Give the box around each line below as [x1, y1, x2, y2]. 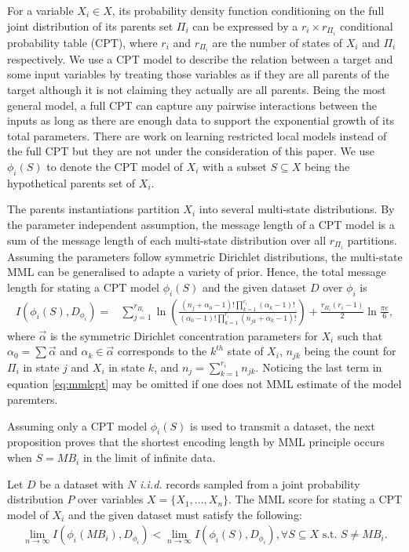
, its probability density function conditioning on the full [111, 2, 385, 18]
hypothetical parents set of [7, 174, 136, 191]
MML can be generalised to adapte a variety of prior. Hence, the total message [7, 263, 386, 280]
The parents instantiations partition [7, 201, 180, 217]
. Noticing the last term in [255, 358, 382, 375]
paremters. [7, 391, 58, 408]
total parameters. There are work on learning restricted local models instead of [7, 127, 387, 143]
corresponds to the [117, 343, 207, 359]
